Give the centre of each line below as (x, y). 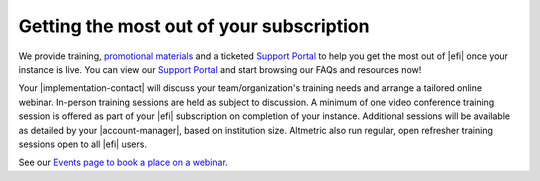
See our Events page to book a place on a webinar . (123, 162)
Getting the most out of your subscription (194, 26)
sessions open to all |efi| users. (82, 144)
